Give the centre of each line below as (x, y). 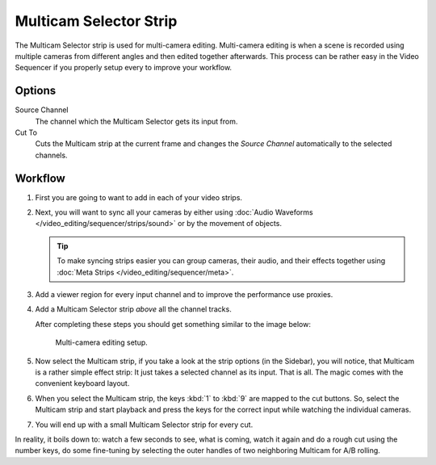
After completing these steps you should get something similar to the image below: (173, 324)
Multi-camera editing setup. (102, 342)
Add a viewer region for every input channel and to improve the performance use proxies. (184, 295)
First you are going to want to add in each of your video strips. (138, 197)
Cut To (26, 132)
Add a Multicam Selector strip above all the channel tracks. (133, 309)
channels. (51, 155)
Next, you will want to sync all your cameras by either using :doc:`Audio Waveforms (174, 212)
